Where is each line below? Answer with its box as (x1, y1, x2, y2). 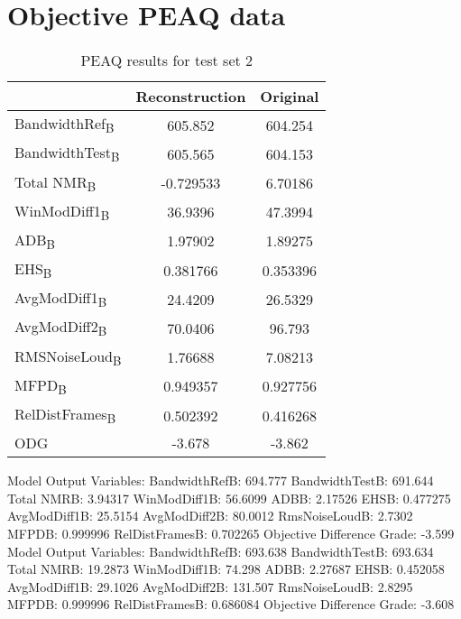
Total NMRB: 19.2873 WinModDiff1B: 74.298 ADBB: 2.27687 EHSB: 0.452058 (7, 559, 445, 578)
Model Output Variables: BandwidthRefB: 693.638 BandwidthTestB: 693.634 (7, 541, 434, 560)
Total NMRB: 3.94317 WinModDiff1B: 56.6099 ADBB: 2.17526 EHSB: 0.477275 (7, 488, 451, 507)
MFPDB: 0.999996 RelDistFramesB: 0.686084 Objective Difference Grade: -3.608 (7, 595, 455, 614)
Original (260, 86, 319, 107)
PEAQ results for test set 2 (80, 50, 254, 71)
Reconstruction (135, 86, 246, 107)
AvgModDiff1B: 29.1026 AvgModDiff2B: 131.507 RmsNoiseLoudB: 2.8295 (7, 577, 413, 596)
